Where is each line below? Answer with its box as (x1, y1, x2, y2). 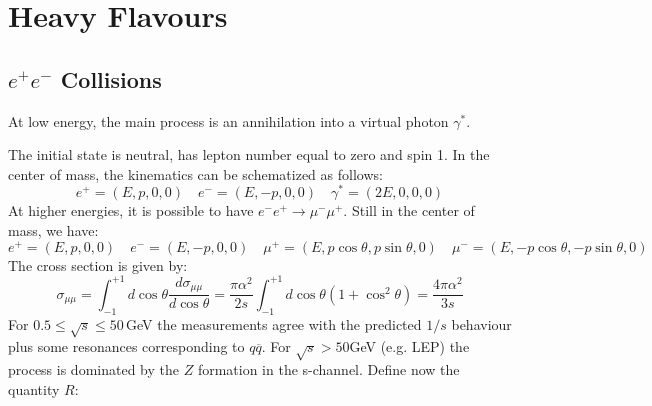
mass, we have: (8, 220, 99, 241)
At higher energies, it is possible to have (8, 200, 254, 221)
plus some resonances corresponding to (8, 336, 245, 357)
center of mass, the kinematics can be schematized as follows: (8, 163, 383, 184)
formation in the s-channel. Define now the (197, 359, 460, 380)
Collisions (60, 63, 162, 94)
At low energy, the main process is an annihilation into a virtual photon (8, 110, 449, 131)
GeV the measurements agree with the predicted (126, 313, 422, 334)
